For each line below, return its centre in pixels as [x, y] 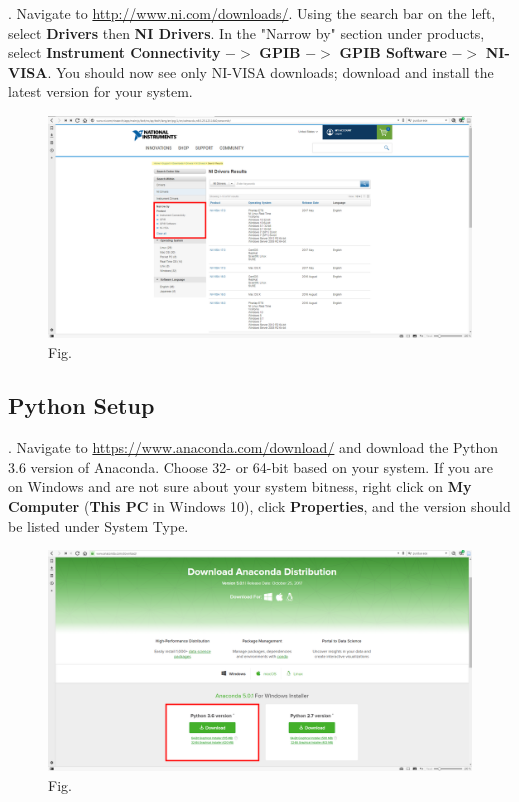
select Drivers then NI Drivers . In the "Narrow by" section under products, [246, 32]
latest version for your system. [100, 91]
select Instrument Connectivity [114, 52]
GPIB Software [393, 52]
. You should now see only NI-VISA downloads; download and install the [270, 71]
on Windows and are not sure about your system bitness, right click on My [240, 486]
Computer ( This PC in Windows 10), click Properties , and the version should [259, 506]
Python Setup [81, 405]
